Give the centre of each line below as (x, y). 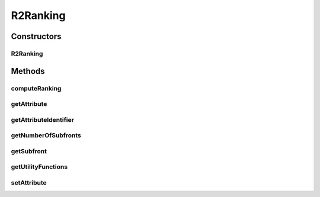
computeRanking (36, 88)
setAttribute (29, 182)
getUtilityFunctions (39, 167)
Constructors (36, 36)
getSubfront (29, 151)
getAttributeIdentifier (42, 120)
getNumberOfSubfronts (46, 135)
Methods (28, 71)
